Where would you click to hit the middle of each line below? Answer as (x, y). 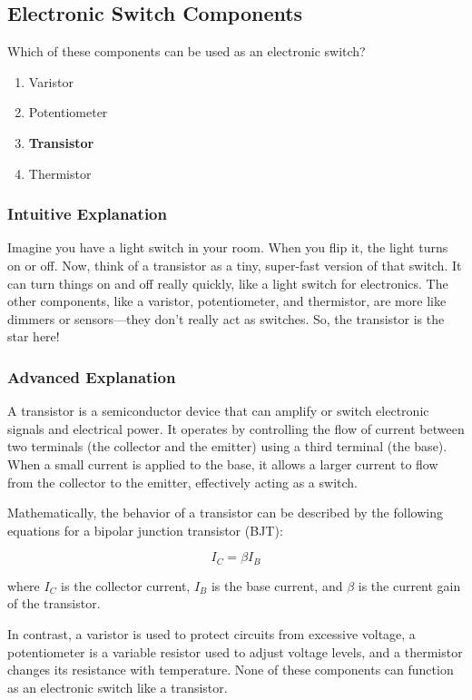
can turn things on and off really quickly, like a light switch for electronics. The (228, 283)
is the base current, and (277, 585)
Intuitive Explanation (87, 214)
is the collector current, (126, 585)
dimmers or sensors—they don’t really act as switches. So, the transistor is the (226, 318)
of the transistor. (54, 603)
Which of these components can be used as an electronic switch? (187, 51)
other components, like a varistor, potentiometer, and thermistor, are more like (227, 301)
